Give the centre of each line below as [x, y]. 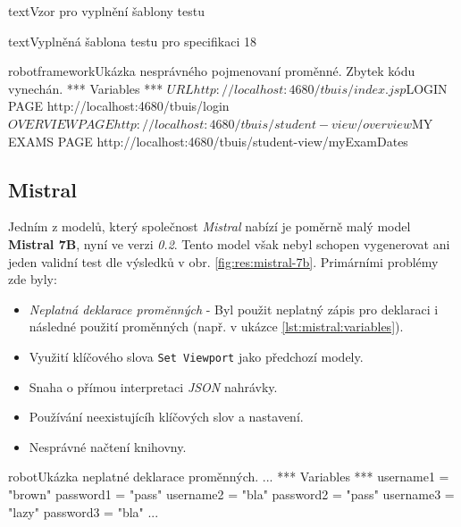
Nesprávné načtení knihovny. [108, 446]
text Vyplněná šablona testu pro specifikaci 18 [132, 41]
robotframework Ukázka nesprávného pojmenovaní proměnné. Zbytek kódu [212, 71]
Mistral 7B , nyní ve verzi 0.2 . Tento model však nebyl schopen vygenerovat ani [229, 243]
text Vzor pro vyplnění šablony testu [106, 11]
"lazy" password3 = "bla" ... [84, 511]
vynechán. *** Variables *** [86, 88]
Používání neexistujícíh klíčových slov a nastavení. [166, 417]
